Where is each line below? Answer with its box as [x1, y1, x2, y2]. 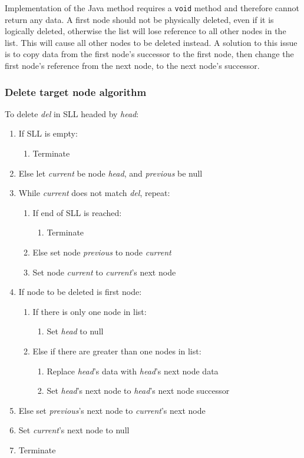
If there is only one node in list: [32, 305, 147, 317]
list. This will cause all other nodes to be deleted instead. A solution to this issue [5, 36, 298, 48]
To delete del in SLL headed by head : [5, 107, 139, 120]
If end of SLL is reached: [32, 206, 122, 218]
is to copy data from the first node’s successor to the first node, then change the [5, 48, 294, 60]
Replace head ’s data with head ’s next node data [47, 364, 219, 377]
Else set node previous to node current [32, 246, 171, 258]
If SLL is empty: [18, 127, 78, 140]
